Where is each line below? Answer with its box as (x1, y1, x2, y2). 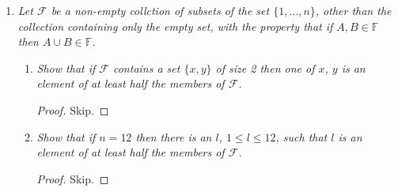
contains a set (112, 59, 180, 76)
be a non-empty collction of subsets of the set (51, 2, 270, 18)
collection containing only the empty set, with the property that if (17, 17, 333, 34)
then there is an (135, 128, 212, 145)
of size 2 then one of (215, 59, 315, 76)
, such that (275, 128, 328, 145)
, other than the (315, 2, 392, 18)
